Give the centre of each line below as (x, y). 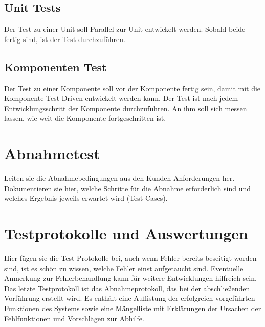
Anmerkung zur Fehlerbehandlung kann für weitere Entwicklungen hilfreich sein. (130, 278)
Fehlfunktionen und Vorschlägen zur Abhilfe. (74, 318)
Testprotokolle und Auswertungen (126, 233)
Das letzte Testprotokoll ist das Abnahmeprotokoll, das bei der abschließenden (127, 288)
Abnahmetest (52, 154)
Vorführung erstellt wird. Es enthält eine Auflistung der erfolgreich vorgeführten (130, 298)
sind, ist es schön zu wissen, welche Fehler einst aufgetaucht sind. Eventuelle (124, 268)
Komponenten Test (56, 66)
